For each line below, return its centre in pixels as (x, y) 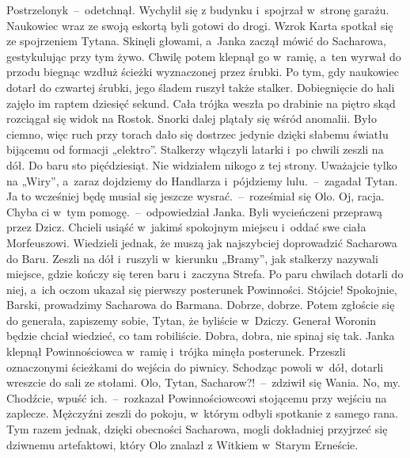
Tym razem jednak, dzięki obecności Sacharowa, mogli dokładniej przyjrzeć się (197, 429)
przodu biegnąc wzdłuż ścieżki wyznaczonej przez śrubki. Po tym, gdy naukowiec (203, 72)
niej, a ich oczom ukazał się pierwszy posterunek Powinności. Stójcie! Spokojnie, (202, 289)
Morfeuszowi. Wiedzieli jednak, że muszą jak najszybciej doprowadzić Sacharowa (202, 242)
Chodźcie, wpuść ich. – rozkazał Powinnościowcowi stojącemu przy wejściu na (197, 397)
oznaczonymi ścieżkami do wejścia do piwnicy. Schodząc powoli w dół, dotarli (195, 366)
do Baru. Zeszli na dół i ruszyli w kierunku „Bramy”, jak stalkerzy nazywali (192, 258)
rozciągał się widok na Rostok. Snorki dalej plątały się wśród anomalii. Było (192, 118)
